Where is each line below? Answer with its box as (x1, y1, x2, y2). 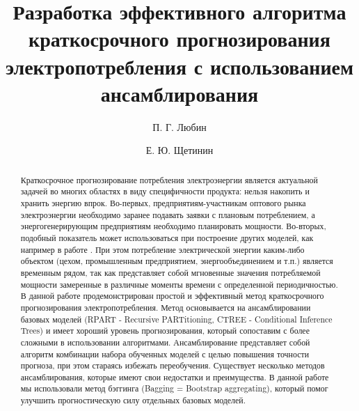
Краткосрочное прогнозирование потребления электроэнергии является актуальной (20, 173, 318, 185)
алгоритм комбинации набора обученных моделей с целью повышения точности (20, 348, 309, 359)
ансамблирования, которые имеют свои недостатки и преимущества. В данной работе (20, 371, 329, 382)
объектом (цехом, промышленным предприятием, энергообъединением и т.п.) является (20, 255, 333, 267)
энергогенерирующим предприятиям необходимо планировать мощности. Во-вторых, (20, 220, 326, 232)
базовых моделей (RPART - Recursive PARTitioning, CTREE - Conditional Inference (20, 313, 333, 325)
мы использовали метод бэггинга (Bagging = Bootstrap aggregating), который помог (20, 382, 328, 394)
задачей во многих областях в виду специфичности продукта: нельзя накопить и (20, 185, 310, 197)
